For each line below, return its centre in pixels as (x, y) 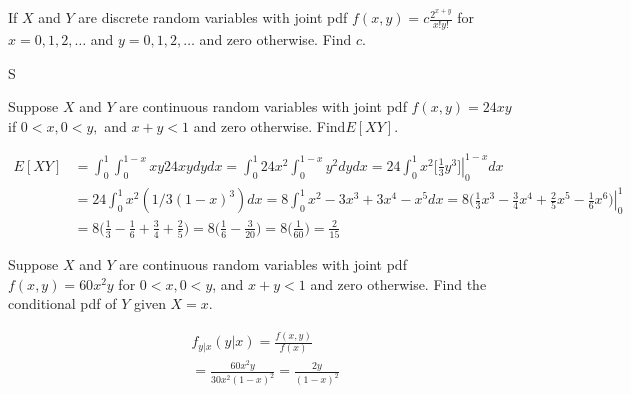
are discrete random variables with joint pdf (213, 17)
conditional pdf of (62, 303)
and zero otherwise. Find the (398, 283)
